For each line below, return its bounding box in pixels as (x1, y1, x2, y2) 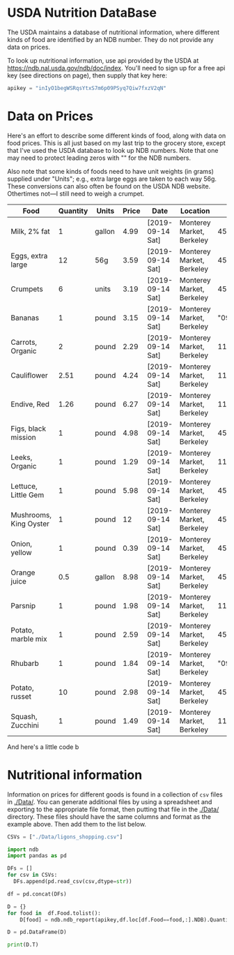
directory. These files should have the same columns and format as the (7, 812, 211, 821)
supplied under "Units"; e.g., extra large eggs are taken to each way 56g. (7, 175, 217, 183)
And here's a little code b (7, 742, 79, 751)
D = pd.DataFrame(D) (7, 928, 68, 936)
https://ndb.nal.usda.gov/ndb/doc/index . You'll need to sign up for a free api (7, 64, 226, 72)
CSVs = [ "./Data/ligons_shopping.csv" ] (7, 833, 123, 841)
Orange (10, 568, 36, 577)
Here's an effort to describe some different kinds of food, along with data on (7, 131, 226, 140)
